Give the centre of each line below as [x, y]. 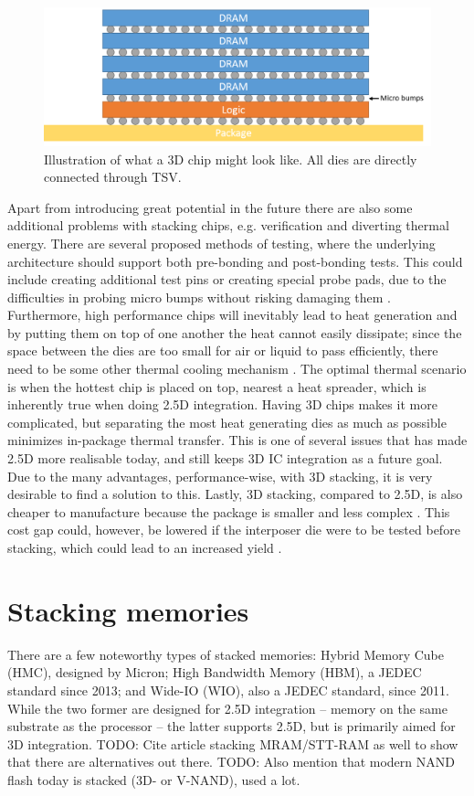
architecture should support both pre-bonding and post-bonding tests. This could [235, 261]
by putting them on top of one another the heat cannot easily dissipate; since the [235, 332]
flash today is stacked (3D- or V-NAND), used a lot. [154, 779]
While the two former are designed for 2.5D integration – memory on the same [227, 708]
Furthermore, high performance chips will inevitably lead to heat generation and [232, 315]
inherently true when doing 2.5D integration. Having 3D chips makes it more [222, 404]
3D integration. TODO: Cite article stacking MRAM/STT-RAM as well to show [233, 743]
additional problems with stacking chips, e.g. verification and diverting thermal [228, 225]
